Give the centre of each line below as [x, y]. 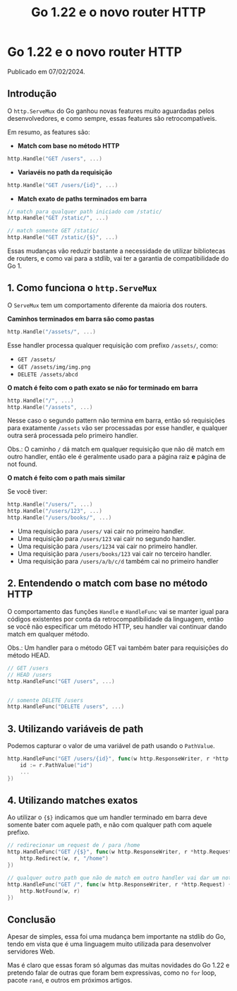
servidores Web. [31, 951]
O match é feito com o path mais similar [66, 478]
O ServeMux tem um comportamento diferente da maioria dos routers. [108, 305]
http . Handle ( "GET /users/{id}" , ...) [63, 185]
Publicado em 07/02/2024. [47, 71]
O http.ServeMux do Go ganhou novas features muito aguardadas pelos [111, 111]
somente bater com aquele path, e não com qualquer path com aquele [110, 825]
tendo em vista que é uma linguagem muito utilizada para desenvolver [109, 944]
